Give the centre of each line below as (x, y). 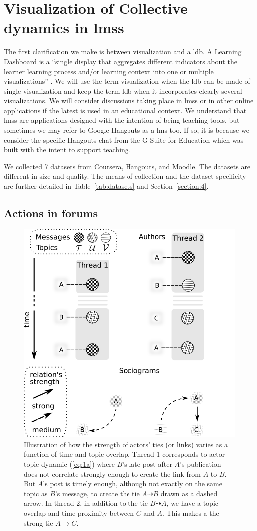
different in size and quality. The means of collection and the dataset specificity (125, 176)
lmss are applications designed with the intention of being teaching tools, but (122, 120)
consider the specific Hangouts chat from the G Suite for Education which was (124, 140)
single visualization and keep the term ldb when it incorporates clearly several (123, 91)
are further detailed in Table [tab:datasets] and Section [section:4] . (106, 186)
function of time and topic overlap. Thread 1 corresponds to (116, 454)
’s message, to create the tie (97, 493)
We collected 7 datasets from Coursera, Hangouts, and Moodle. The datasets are (127, 166)
